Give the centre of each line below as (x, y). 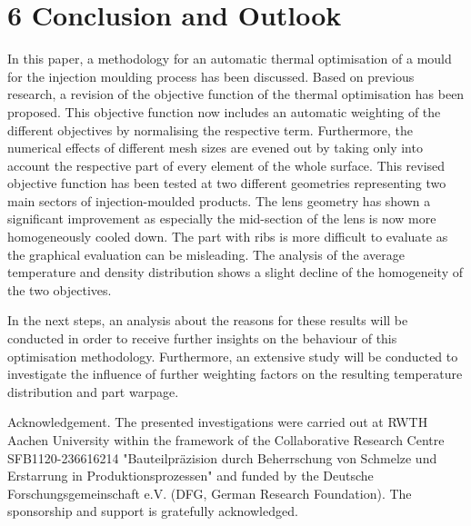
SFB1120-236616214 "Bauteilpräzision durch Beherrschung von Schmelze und (222, 457)
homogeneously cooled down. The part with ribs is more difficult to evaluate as (228, 237)
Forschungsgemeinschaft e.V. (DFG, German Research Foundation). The (210, 493)
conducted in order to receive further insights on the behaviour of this (202, 338)
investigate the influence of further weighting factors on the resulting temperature (235, 374)
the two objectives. (60, 289)
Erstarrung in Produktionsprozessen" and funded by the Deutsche (190, 476)
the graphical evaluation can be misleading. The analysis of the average (206, 254)
